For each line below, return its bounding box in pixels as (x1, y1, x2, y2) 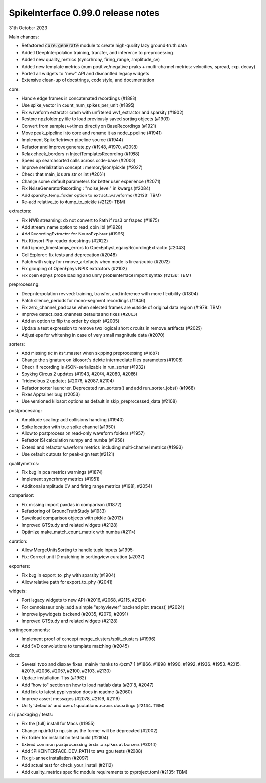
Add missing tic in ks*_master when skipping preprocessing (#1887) (21, 350, 160, 356)
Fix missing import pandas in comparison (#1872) (21, 501, 122, 507)
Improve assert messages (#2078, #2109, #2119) (21, 696, 120, 702)
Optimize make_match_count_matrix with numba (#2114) (21, 529, 136, 535)
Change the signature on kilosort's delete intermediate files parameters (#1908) (21, 357, 183, 363)
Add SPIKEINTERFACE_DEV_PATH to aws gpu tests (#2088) (21, 748, 143, 754)
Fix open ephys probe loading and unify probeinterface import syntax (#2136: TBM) (21, 272, 192, 278)
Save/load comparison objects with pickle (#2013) (21, 515, 123, 521)
